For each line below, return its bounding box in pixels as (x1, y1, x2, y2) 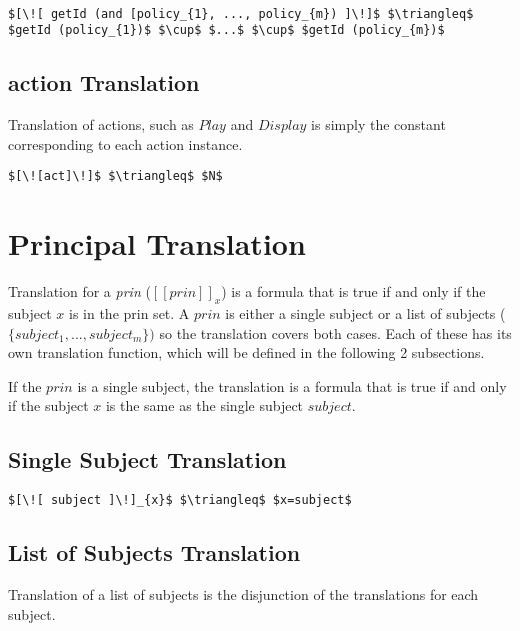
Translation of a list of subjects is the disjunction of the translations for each (8, 583, 479, 604)
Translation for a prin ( (8, 281, 151, 302)
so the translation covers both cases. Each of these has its (159, 322, 512, 343)
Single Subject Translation (8, 444, 287, 475)
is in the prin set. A (68, 302, 190, 323)
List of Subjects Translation (8, 537, 301, 568)
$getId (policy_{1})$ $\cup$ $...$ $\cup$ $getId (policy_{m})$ (8, 23, 445, 38)
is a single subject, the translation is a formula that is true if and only (77, 375, 507, 396)
